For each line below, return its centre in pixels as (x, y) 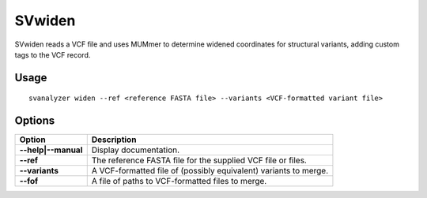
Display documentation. (136, 150)
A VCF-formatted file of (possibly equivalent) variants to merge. (210, 171)
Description (114, 140)
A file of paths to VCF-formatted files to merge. (179, 181)
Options (35, 121)
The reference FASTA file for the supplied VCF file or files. (199, 160)
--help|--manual (51, 150)
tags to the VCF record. (53, 54)
